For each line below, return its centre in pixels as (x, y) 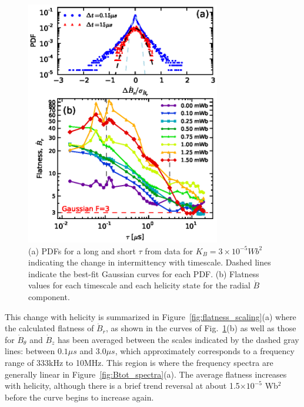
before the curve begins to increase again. (79, 397)
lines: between (30, 351)
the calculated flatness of (49, 328)
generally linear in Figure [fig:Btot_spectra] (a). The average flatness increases (146, 374)
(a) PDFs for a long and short (82, 250)
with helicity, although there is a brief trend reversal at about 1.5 (122, 386)
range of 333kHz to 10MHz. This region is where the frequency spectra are (139, 362)
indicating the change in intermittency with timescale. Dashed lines (150, 262)
